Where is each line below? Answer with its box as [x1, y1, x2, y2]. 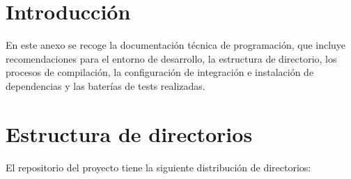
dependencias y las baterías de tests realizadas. [6, 78, 205, 93]
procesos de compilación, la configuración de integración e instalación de [6, 65, 314, 79]
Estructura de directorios [6, 119, 253, 148]
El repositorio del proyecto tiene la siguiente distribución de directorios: [6, 159, 311, 174]
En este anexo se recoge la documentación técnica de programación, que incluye [6, 38, 346, 52]
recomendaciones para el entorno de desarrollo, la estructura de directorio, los [6, 51, 337, 65]
